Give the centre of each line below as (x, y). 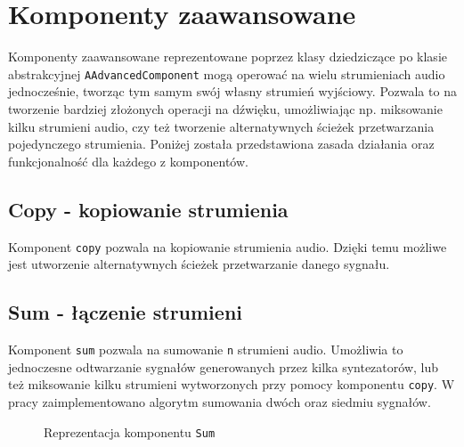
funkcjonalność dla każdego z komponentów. (128, 161)
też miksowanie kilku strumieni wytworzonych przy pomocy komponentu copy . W (232, 384)
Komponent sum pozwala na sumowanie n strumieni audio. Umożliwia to (206, 349)
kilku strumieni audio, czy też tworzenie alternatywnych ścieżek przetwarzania (221, 126)
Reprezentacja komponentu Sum (130, 431)
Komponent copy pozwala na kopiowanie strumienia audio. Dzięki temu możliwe (228, 246)
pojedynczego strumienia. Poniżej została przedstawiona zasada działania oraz (221, 144)
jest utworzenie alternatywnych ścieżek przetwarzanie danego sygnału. (199, 264)
